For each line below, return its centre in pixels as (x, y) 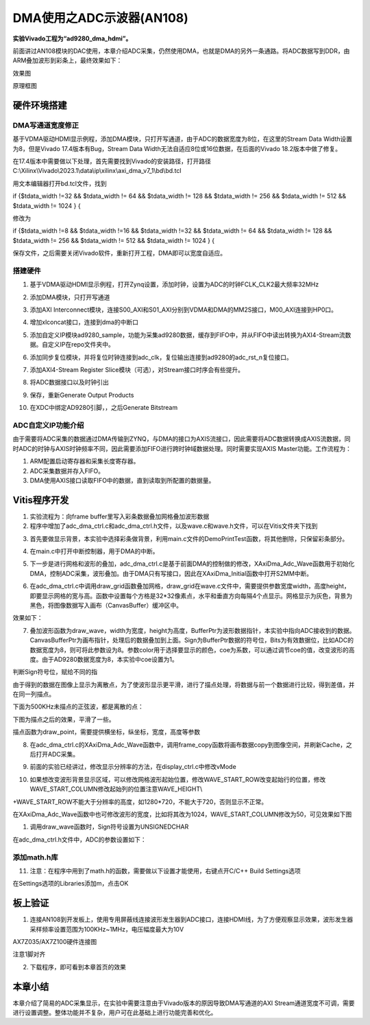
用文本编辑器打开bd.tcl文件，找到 (60, 183)
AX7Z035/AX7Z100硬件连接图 (55, 941)
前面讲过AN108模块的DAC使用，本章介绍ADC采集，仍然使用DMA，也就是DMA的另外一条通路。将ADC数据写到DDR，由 (181, 51)
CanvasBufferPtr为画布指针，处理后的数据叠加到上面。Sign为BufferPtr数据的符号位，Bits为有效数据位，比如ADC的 (192, 640)
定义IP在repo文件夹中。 (81, 345)
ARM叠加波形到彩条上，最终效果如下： (67, 60)
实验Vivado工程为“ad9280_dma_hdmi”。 (72, 38)
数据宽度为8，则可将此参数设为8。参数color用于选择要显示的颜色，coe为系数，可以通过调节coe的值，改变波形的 (189, 649)
